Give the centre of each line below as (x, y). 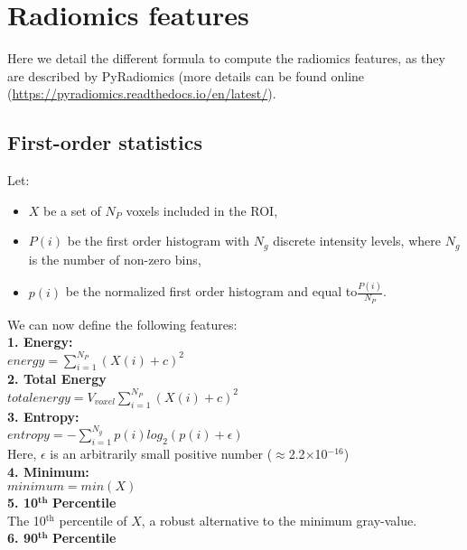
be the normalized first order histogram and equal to (211, 291)
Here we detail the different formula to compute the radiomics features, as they (226, 58)
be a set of (72, 210)
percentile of (93, 520)
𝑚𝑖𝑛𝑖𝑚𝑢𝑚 (36, 487)
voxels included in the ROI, (202, 210)
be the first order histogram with (159, 241)
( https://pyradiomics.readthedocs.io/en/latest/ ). (142, 93)
